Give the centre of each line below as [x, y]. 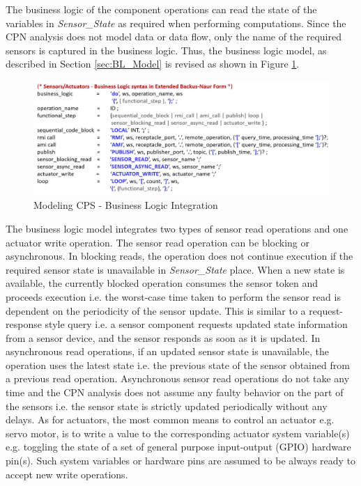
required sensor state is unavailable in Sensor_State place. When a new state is [175, 269]
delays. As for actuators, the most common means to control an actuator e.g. [170, 420]
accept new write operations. [67, 474]
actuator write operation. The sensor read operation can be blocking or [158, 242]
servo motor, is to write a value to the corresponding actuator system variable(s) [178, 433]
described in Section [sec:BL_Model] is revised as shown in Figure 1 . [153, 64]
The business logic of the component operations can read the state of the [161, 9]
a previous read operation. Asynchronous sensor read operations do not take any [178, 378]
